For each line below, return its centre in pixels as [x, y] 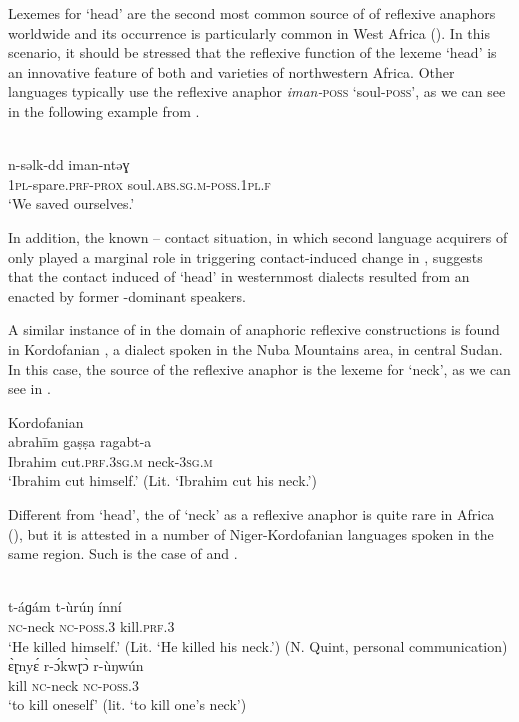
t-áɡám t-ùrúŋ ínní [65, 606]
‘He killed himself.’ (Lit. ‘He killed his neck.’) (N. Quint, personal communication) [258, 645]
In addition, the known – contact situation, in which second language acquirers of [258, 236]
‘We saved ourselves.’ [71, 203]
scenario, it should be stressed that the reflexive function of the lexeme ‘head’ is [252, 52]
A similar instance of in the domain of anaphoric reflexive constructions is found [254, 329]
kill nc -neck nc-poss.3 [73, 684]
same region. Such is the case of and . [123, 553]
